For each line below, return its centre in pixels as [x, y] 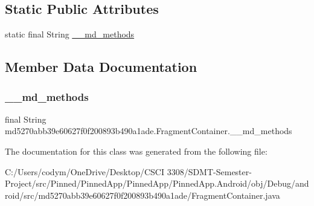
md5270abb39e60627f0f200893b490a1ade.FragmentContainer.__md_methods [149, 131]
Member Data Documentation [101, 67]
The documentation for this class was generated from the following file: [136, 151]
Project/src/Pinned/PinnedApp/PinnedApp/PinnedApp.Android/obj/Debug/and [157, 183]
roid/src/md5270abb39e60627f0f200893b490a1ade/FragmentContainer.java [143, 195]
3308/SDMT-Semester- [209, 171]
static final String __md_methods [70, 34]
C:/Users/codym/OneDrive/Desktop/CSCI [85, 171]
